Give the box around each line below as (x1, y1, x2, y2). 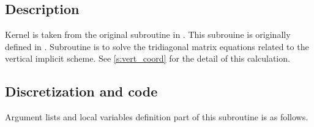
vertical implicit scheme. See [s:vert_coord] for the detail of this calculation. (5, 52, 290, 65)
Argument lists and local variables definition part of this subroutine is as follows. (5, 110, 308, 123)
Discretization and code (5, 82, 158, 101)
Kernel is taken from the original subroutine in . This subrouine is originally (5, 28, 291, 40)
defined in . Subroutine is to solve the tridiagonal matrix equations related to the (5, 40, 309, 53)
